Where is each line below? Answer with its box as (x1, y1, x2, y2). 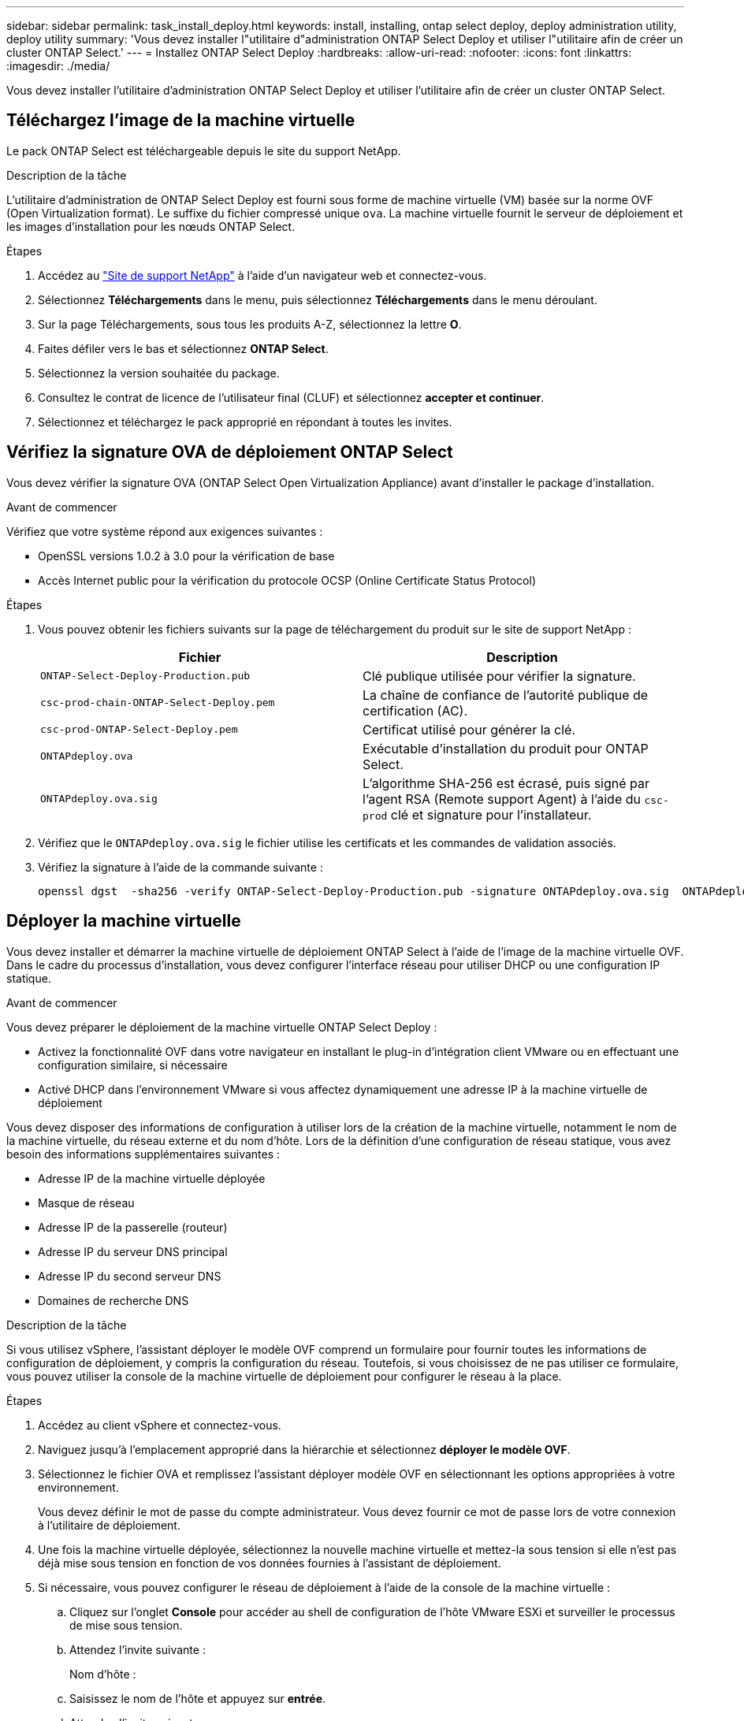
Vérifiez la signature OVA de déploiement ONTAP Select (6, 442, 453, 463)
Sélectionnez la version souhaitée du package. (38, 366, 280, 380)
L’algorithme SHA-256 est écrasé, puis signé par (363, 775, 650, 791)
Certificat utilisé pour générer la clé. (363, 721, 576, 738)
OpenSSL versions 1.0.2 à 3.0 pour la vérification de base (38, 548, 335, 563)
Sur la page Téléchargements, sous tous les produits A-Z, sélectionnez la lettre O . (38, 317, 462, 331)
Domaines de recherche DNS (38, 1293, 189, 1307)
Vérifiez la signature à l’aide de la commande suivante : (38, 860, 323, 874)
